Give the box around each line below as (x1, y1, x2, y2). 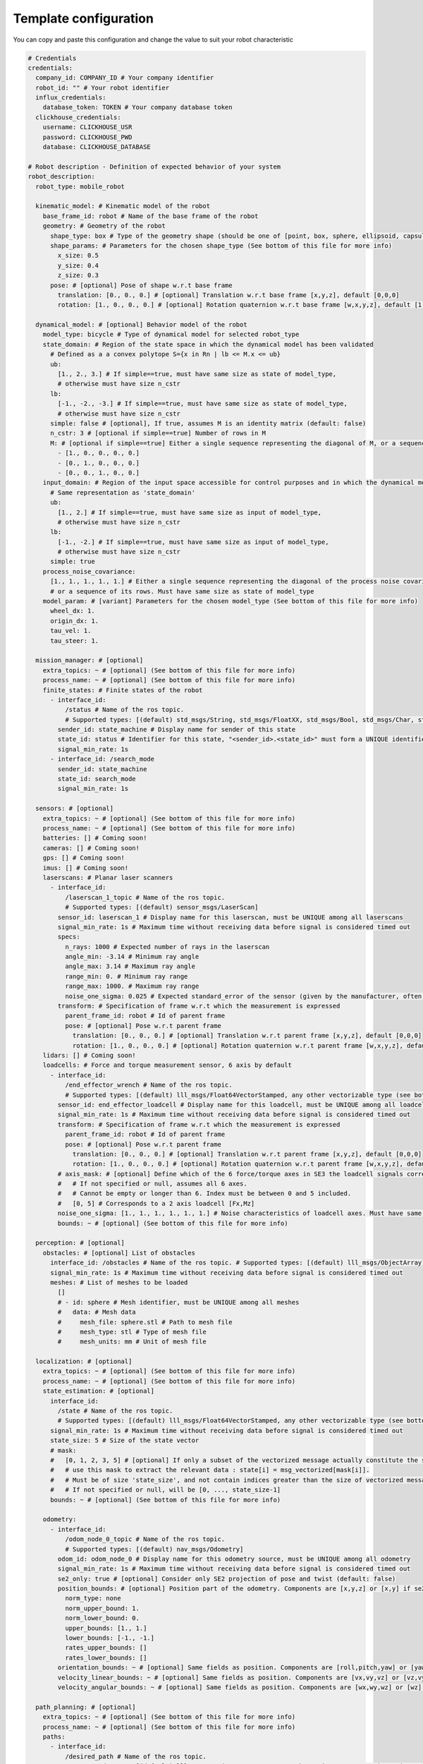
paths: (42, 1732, 66, 1741)
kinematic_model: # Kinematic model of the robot (35, 202, 211, 210)
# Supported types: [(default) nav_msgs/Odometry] (64, 1545, 244, 1553)
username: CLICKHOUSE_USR (42, 123, 133, 131)
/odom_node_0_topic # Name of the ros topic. (64, 1535, 226, 1543)
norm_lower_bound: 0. (64, 1614, 140, 1622)
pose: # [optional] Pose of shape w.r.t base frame (50, 281, 233, 289)
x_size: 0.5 (57, 251, 99, 260)
